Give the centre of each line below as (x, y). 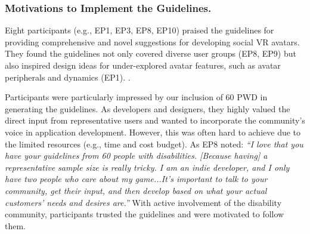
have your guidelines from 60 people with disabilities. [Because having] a (136, 156)
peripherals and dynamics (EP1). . (68, 77)
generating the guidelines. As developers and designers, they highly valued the (148, 108)
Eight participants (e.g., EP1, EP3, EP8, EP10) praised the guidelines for (139, 30)
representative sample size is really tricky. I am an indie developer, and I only (147, 167)
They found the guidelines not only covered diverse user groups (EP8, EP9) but (151, 53)
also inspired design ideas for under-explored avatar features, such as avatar (143, 65)
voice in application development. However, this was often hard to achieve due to (153, 132)
